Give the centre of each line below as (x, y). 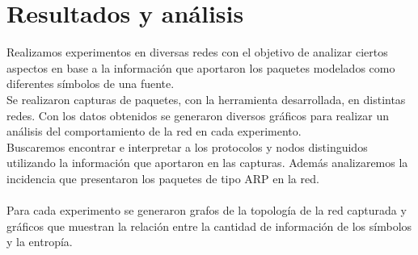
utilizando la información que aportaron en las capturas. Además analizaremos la (207, 163)
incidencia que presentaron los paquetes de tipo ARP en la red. (163, 178)
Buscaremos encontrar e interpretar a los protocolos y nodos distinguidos (187, 146)
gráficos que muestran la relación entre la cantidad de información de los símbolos (209, 226)
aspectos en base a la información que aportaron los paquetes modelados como (201, 67)
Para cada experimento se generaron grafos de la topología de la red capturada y (207, 210)
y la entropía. (40, 242)
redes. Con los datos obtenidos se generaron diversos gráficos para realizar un (198, 115)
